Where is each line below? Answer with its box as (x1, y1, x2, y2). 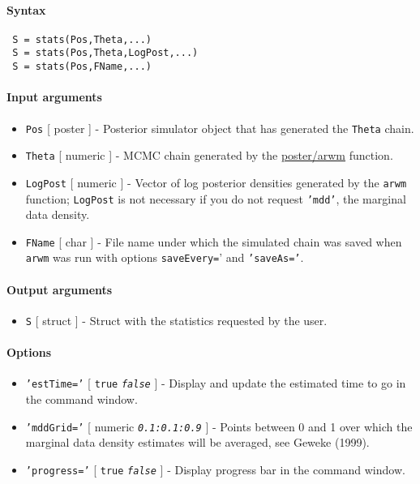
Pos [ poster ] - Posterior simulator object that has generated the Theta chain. (25, 119, 414, 136)
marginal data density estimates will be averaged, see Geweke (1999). (25, 434, 370, 451)
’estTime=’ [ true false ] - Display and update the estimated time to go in (25, 375, 406, 392)
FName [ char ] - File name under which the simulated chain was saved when (25, 233, 402, 250)
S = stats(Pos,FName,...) (12, 61, 152, 73)
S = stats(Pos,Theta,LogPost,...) (12, 47, 199, 59)
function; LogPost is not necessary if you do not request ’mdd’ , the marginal (25, 190, 406, 207)
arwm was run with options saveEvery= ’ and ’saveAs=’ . (25, 249, 304, 266)
